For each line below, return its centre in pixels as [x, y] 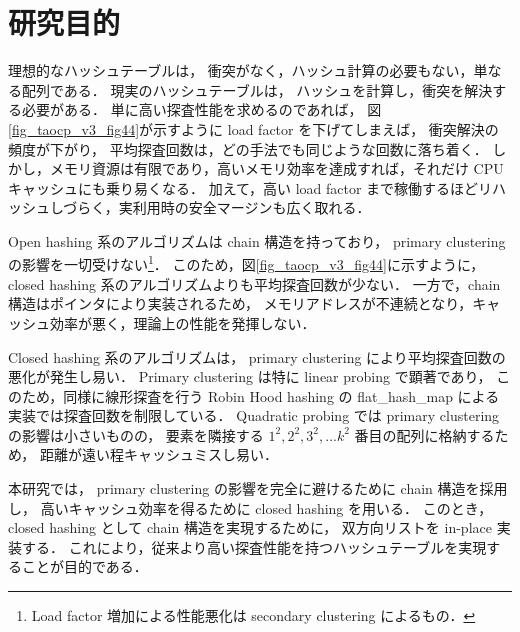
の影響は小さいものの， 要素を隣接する [136, 434]
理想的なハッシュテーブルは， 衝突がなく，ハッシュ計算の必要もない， [241, 70]
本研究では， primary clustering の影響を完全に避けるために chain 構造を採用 [258, 488]
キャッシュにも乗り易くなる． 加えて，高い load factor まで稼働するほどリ [250, 187]
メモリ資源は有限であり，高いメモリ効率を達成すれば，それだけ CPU [276, 168]
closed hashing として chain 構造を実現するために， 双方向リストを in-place [250, 527]
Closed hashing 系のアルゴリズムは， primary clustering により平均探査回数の [257, 356]
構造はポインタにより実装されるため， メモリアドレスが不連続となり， [240, 303]
